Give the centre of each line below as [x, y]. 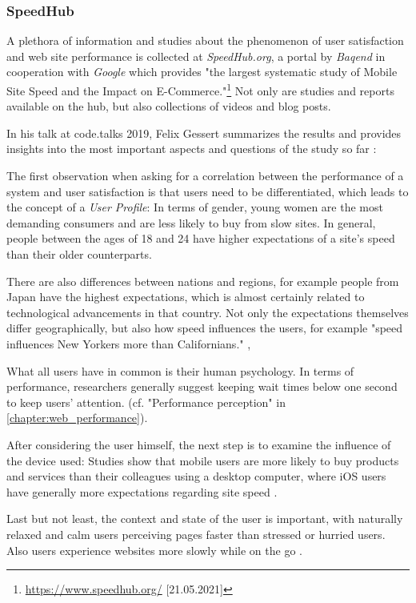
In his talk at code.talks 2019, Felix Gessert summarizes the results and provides [204, 133]
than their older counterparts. [79, 254]
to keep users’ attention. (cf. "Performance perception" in [146, 402]
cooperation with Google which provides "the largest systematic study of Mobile [202, 72]
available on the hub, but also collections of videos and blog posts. [169, 106]
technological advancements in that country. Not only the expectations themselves [208, 312]
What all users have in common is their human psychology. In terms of [180, 370]
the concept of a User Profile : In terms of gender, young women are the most [195, 207]
